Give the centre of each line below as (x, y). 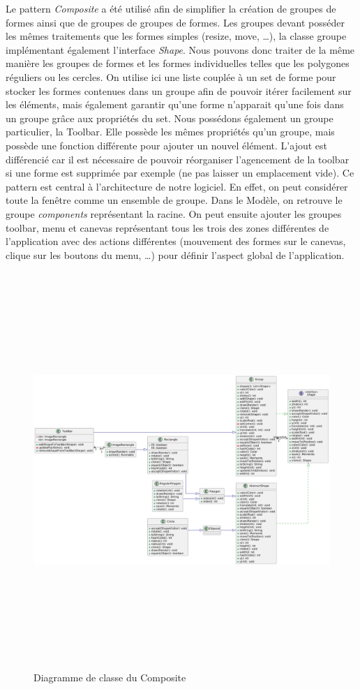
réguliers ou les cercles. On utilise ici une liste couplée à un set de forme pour (171, 76)
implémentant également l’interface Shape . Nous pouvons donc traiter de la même (180, 49)
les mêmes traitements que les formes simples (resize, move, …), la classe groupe (176, 36)
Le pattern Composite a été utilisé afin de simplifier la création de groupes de (171, 8)
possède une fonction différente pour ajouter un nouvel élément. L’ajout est (167, 145)
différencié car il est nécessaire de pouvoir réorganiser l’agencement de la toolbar (178, 159)
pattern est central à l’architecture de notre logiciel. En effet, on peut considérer (177, 186)
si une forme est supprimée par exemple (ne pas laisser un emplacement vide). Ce (180, 173)
